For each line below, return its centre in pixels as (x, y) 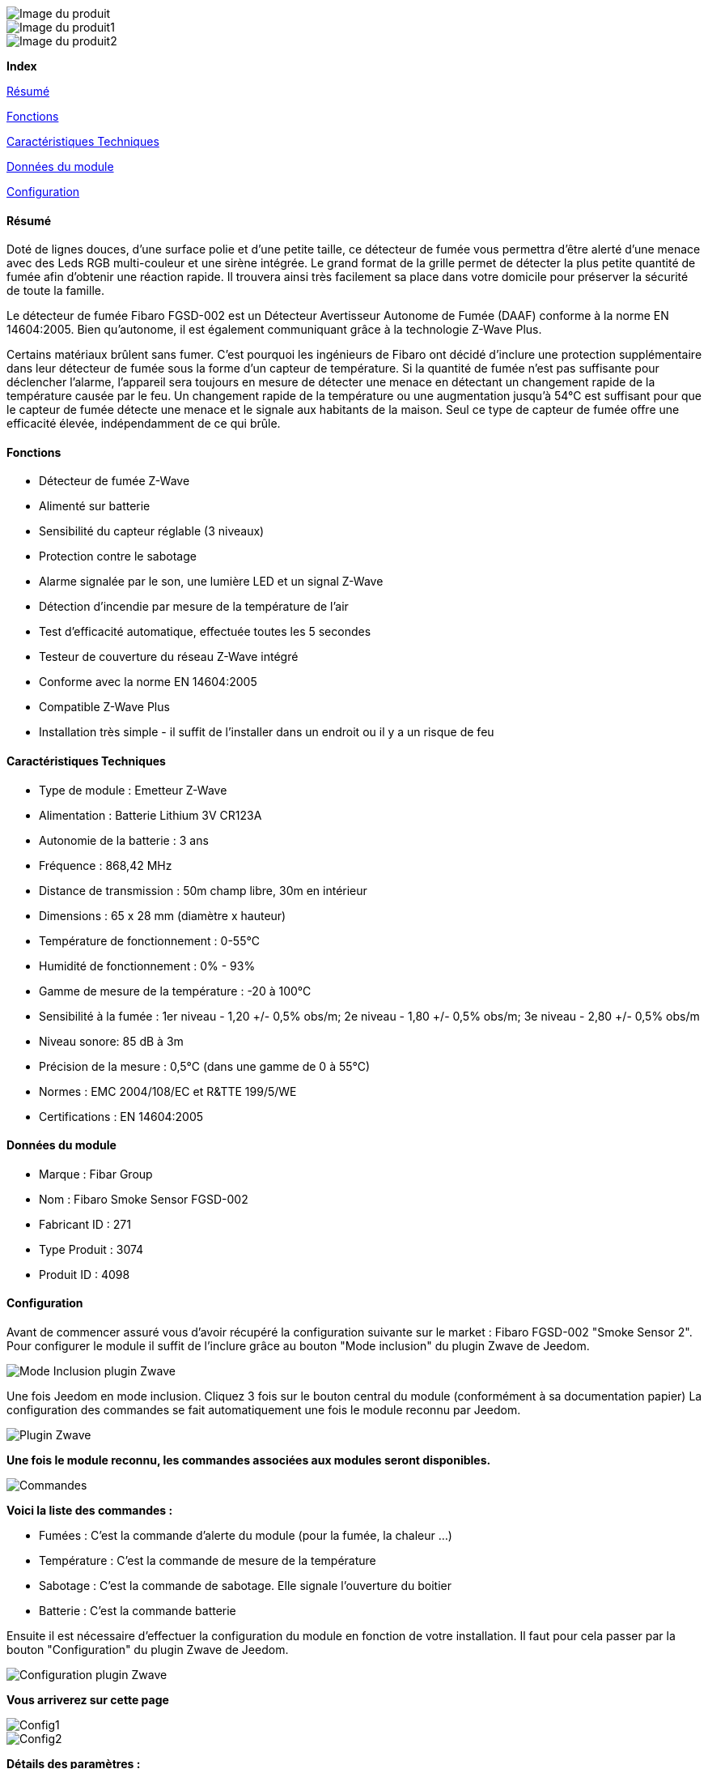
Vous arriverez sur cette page (88, 1700)
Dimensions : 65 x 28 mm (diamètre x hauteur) (163, 915)
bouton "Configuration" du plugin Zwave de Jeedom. (148, 1650)
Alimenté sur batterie (95, 506)
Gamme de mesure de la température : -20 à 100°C (175, 991)
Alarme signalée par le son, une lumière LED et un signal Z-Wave (211, 582)
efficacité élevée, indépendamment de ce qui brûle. (144, 424)
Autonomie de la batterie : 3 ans (124, 840)
